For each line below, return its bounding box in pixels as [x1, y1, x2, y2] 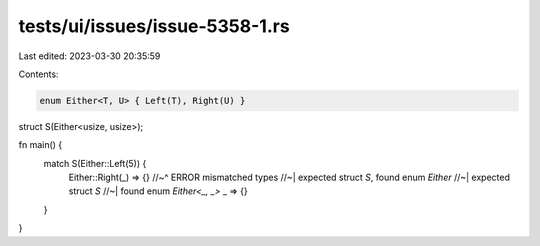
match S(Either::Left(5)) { [43, 157, 147, 169]
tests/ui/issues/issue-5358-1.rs [18, 15, 290, 37]
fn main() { [18, 139, 63, 151]
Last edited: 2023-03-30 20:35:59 [18, 50, 161, 62]
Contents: [18, 68, 59, 80]
